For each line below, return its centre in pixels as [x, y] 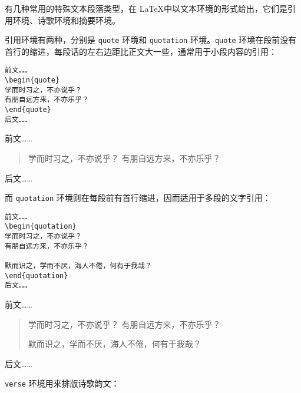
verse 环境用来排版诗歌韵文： [62, 383]
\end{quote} [28, 110]
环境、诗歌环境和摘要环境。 [66, 20]
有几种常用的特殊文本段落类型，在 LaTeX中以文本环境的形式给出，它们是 [146, 8]
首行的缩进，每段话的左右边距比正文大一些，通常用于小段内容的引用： [141, 51]
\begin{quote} [32, 80]
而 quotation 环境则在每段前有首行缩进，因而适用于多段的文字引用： [138, 198]
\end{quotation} [37, 275]
